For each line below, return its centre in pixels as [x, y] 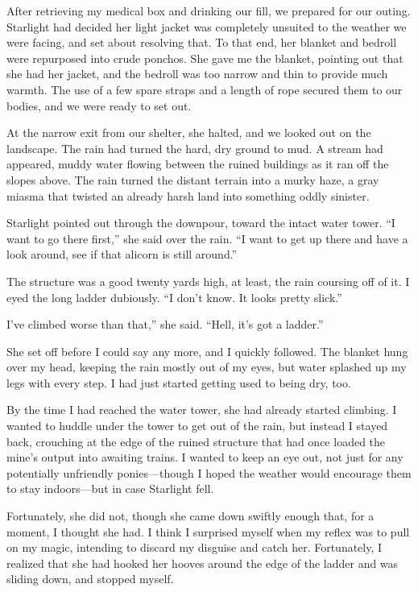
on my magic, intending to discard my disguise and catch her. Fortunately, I [195, 547]
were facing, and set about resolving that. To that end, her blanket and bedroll [202, 42]
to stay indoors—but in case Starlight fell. [110, 489]
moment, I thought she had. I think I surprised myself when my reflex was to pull [208, 531]
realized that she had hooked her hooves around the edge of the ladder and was [203, 563]
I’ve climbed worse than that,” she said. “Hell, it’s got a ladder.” [165, 324]
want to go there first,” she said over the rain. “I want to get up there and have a [207, 238]
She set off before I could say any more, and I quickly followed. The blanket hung [207, 351]
